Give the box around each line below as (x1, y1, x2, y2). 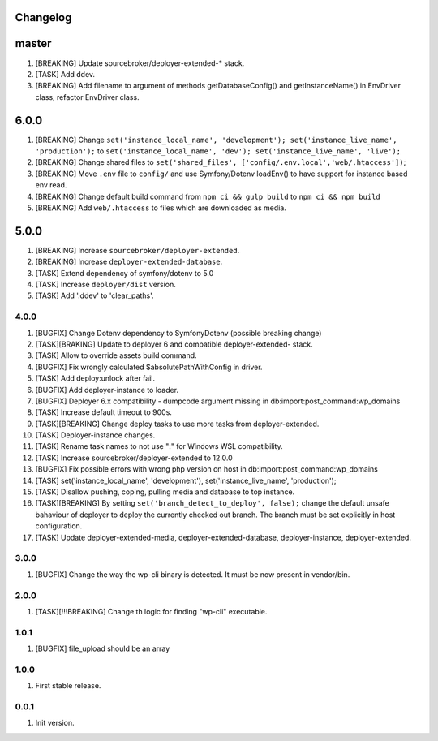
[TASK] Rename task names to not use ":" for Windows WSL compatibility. (35, 442, 283, 451)
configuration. (35, 521, 83, 531)
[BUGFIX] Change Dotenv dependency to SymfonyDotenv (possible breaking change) (35, 328, 322, 338)
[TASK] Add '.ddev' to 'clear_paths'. (35, 291, 154, 300)
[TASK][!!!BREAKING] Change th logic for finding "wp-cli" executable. (35, 606, 268, 616)
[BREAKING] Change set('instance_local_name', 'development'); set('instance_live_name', (35, 135, 397, 144)
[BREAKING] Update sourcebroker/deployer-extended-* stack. (35, 58, 245, 68)
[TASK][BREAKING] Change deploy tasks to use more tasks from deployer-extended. (35, 419, 320, 429)
